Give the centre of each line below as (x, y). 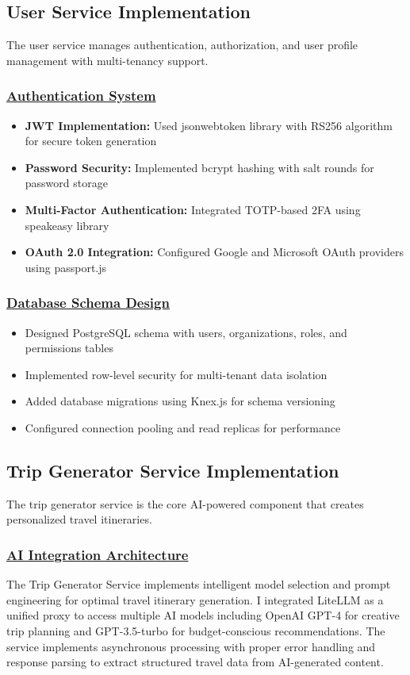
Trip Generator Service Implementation (173, 470)
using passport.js (66, 267)
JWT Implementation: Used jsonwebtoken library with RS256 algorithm (209, 125)
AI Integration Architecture (98, 554)
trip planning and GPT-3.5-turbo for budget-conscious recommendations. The (196, 630)
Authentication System (81, 96)
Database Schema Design (88, 303)
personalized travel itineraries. (79, 519)
